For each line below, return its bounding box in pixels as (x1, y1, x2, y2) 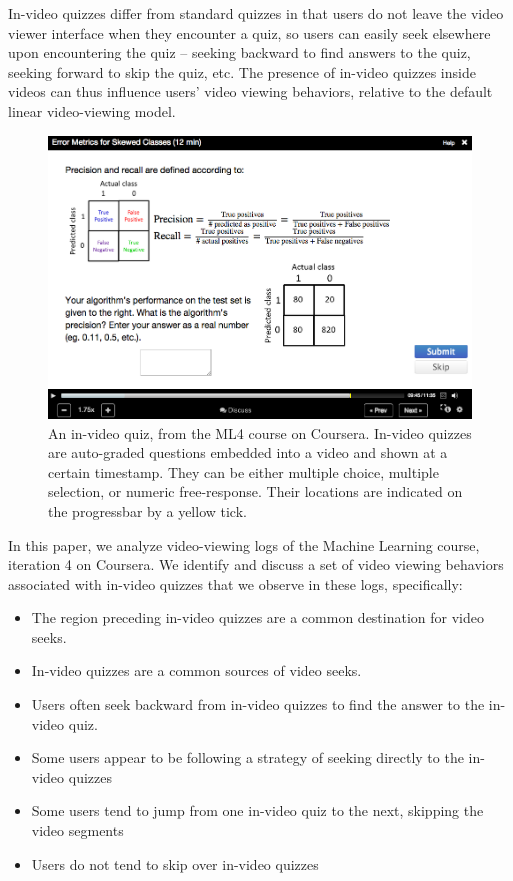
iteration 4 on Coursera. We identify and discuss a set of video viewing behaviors (8, 554, 504, 575)
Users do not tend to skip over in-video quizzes (31, 853, 319, 874)
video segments (31, 820, 124, 841)
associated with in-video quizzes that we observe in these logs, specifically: (8, 573, 463, 594)
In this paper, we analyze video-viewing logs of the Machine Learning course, (8, 534, 480, 555)
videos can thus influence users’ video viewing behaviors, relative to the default (8, 81, 493, 102)
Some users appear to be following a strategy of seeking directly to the (31, 747, 464, 768)
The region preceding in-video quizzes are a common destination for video (31, 607, 484, 628)
